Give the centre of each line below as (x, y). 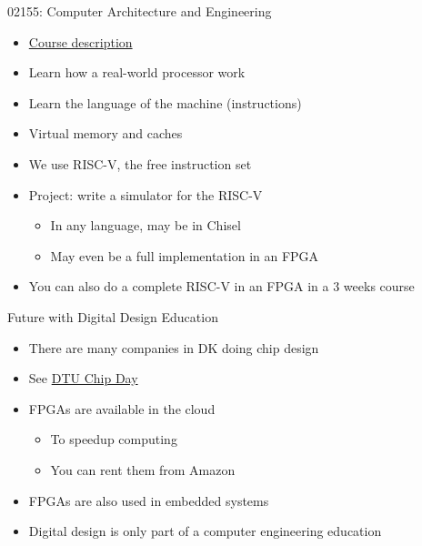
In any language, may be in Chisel (146, 225)
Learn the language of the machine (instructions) (165, 102)
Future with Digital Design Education (113, 316)
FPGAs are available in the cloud (122, 408)
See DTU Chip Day (83, 378)
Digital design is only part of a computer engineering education (205, 531)
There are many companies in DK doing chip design (174, 347)
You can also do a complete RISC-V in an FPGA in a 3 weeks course (221, 286)
